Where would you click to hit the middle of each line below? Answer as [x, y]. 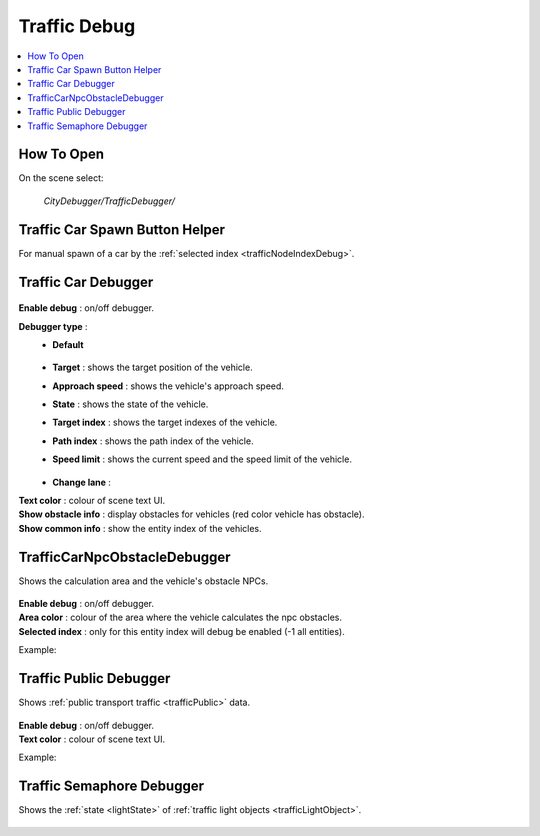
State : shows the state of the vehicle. [130, 404]
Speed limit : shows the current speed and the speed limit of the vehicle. [202, 459]
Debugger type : [53, 326]
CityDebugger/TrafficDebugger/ [109, 201]
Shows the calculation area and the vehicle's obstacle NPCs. [143, 581]
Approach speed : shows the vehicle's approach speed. [168, 386]
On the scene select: [61, 178]
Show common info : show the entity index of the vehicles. [140, 528]
